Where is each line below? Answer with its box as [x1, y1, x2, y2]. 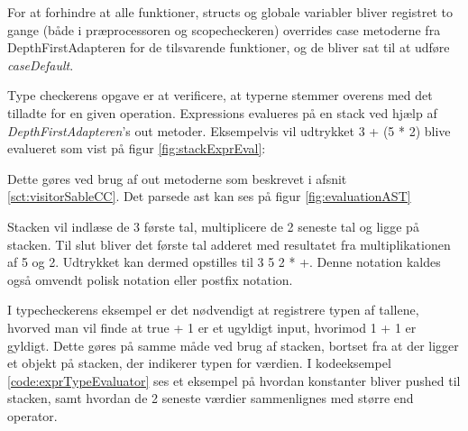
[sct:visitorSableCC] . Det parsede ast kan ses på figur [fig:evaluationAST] [7, 187, 411, 206]
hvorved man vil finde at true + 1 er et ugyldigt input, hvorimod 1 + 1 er [7, 317, 417, 336]
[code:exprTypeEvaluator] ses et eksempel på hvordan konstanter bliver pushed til [7, 371, 461, 390]
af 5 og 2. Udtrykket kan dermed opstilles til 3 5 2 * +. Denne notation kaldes [7, 252, 441, 271]
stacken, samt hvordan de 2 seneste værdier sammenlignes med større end [7, 389, 414, 408]
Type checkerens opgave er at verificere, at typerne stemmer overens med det [7, 86, 433, 105]
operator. [7, 406, 58, 425]
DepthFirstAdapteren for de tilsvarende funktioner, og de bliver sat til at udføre [7, 38, 450, 57]
